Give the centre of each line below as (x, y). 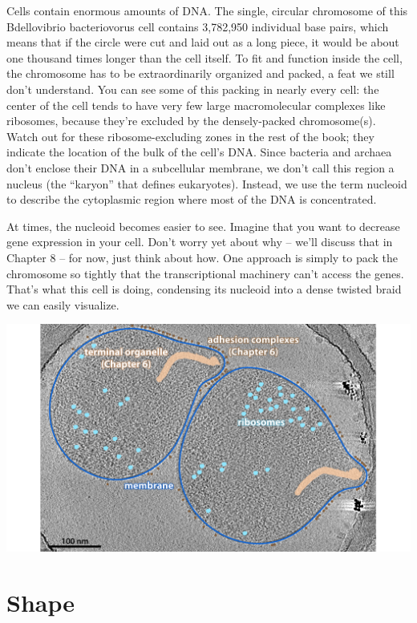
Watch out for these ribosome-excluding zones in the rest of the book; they (190, 136)
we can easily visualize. (63, 304)
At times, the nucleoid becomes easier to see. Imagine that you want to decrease (203, 226)
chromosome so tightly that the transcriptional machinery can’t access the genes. (205, 273)
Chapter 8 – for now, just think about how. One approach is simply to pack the (202, 257)
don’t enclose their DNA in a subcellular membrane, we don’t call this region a (200, 167)
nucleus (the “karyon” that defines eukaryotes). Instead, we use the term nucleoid (207, 183)
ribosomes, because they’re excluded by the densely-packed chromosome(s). (191, 121)
